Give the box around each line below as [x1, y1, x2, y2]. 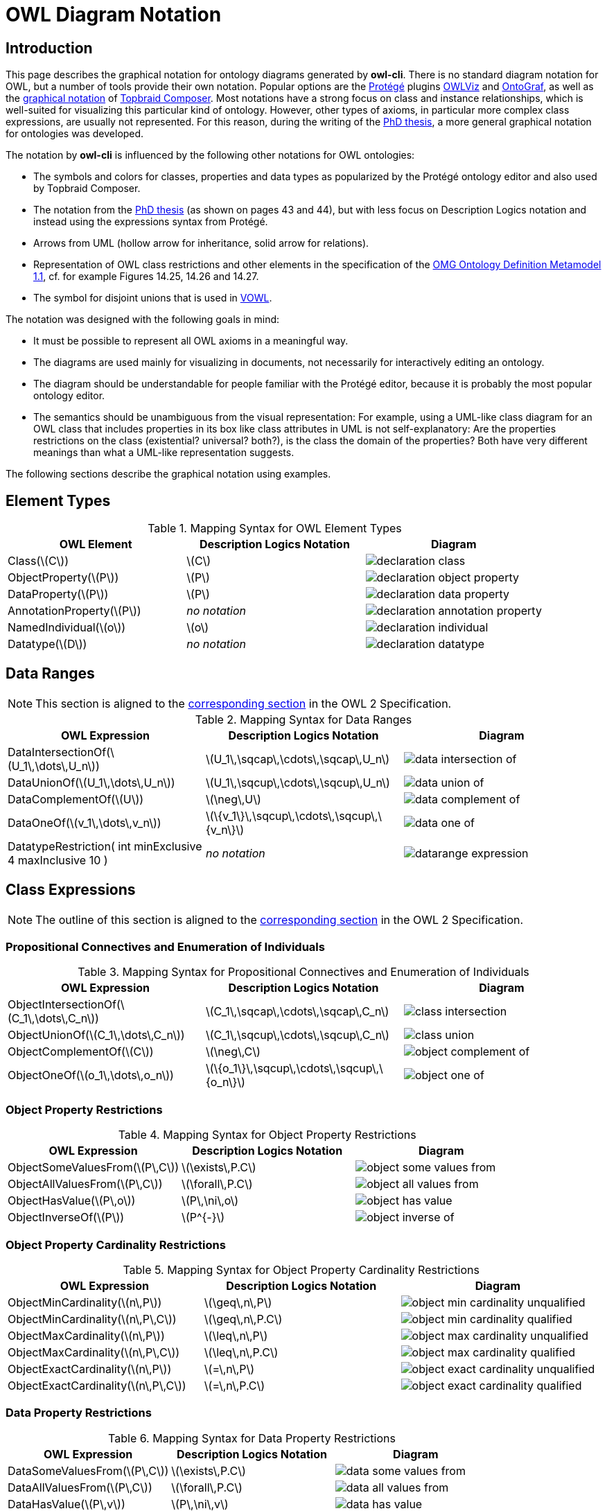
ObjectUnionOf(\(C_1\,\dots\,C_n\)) [8, 1028, 185, 1042]
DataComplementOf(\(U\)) [8, 792, 144, 806]
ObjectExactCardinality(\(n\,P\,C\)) [8, 1378, 186, 1392]
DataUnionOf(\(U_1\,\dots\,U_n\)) [8, 775, 175, 789]
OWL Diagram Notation [6, 3, 222, 26]
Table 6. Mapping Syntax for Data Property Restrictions [108, 1431, 396, 1445]
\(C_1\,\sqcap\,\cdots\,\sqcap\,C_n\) [205, 1004, 389, 1019]
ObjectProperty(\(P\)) [8, 570, 119, 585]
